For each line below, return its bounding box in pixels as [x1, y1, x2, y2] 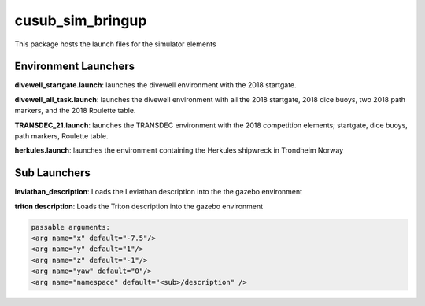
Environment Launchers [14, 60, 135, 73]
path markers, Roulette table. [14, 131, 109, 141]
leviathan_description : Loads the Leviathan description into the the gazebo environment [14, 187, 303, 197]
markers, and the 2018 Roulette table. [14, 106, 136, 116]
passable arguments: [31, 223, 110, 231]
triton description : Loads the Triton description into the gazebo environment [14, 201, 264, 211]
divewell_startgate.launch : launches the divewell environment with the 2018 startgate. [14, 80, 297, 90]
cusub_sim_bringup [14, 12, 147, 29]
